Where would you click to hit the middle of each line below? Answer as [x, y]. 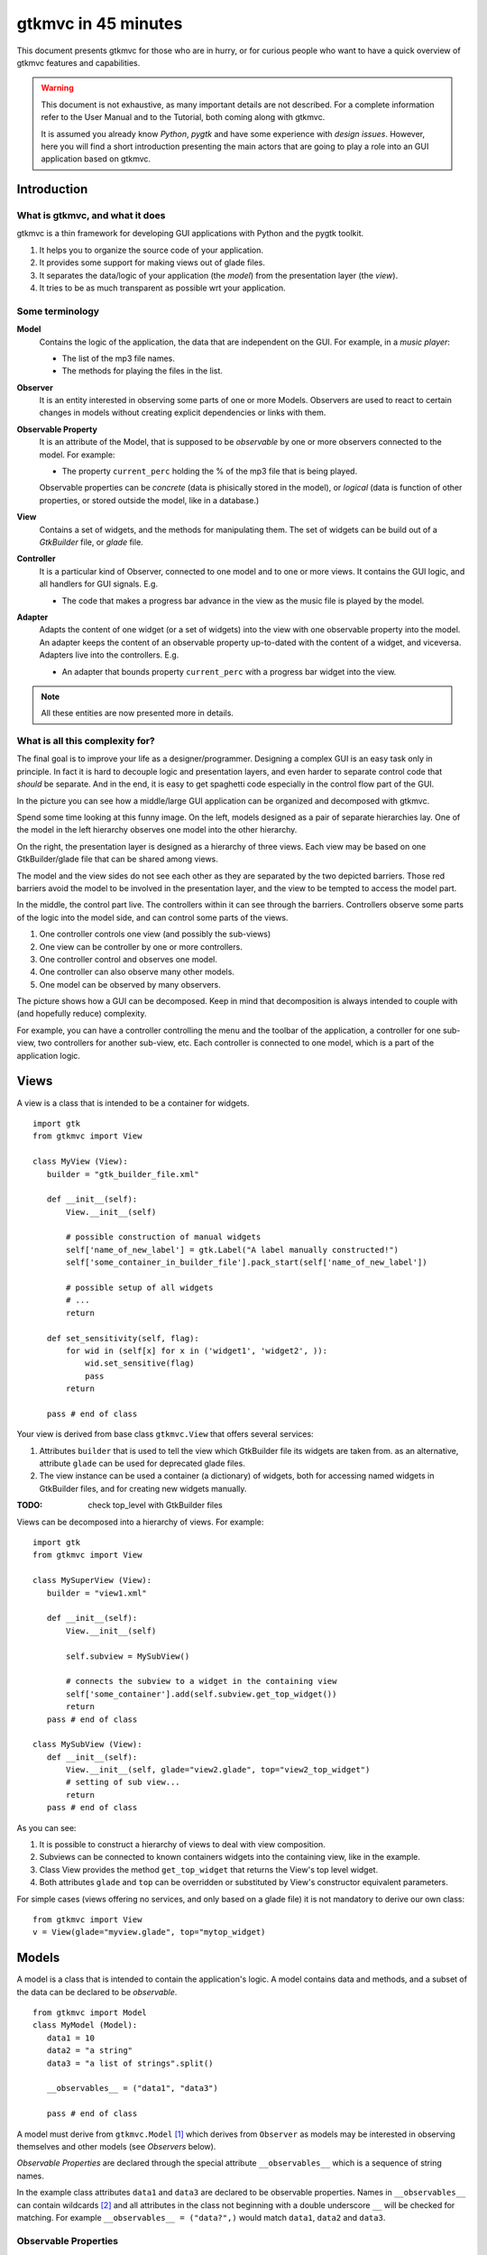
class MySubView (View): [87, 1744]
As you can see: [46, 1827]
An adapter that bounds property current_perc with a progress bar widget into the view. [229, 671]
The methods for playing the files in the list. [142, 371]
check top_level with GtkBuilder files [155, 1505]
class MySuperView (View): [92, 1580]
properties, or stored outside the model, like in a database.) [149, 500]
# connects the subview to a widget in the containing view [202, 1681]
